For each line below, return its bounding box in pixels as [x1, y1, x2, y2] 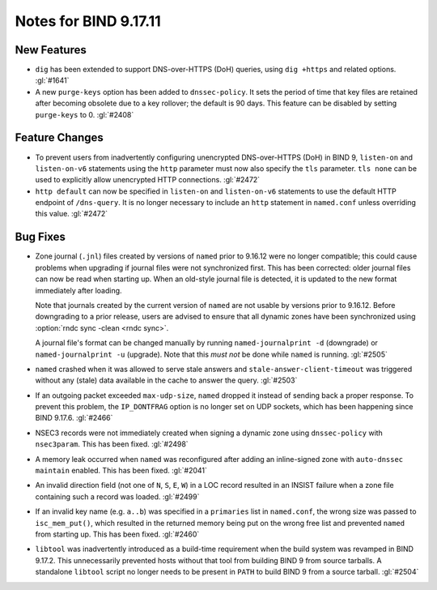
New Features [15, 43, 87, 57]
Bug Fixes [15, 230, 66, 244]
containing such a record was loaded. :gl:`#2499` [35, 491, 200, 502]
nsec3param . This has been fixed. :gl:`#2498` [35, 439, 189, 449]
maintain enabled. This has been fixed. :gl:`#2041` [35, 466, 208, 476]
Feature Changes [15, 130, 104, 145]
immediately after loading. [35, 285, 122, 295]
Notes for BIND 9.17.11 [15, 12, 161, 30]
